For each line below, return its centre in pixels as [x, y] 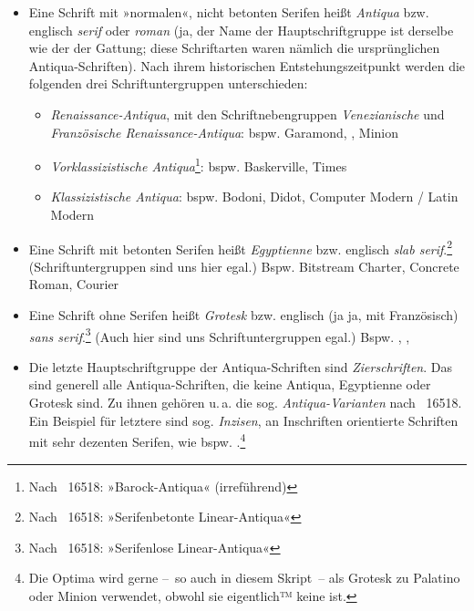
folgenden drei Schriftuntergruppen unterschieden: [168, 83]
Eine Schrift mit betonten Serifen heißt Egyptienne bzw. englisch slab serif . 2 [241, 247]
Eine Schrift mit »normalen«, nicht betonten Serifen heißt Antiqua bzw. [229, 12]
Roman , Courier [74, 284]
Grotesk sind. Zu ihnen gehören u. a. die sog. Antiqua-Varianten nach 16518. [245, 403]
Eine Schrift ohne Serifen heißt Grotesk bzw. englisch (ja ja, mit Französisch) [243, 315]
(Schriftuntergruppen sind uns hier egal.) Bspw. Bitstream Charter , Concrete [244, 266]
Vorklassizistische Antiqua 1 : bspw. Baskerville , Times [199, 165]
